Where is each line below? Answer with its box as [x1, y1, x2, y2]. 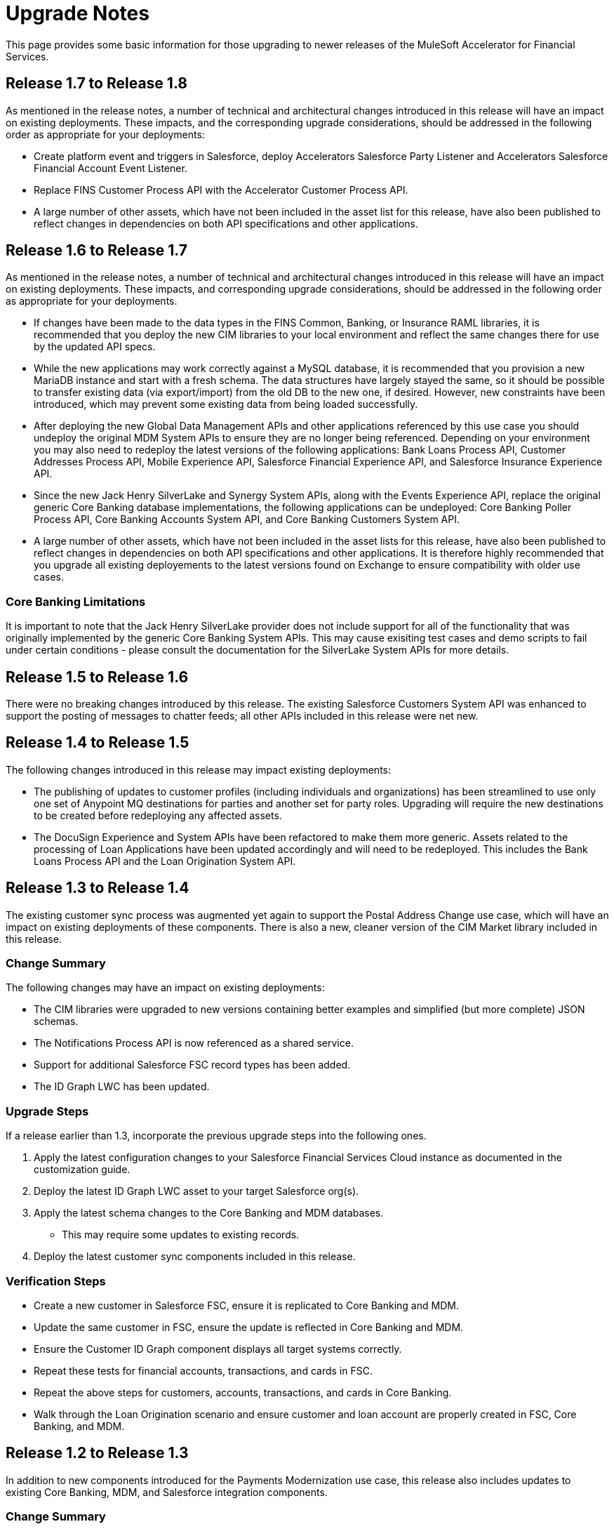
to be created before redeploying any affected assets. [34, 809, 282, 821]
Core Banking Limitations [6, 594, 146, 609]
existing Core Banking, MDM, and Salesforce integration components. [6, 1485, 328, 1498]
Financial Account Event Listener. [34, 161, 187, 174]
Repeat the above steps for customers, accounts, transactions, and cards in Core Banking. [34, 1386, 452, 1398]
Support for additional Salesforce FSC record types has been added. [34, 1059, 351, 1071]
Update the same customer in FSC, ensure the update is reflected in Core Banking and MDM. [34, 1320, 464, 1333]
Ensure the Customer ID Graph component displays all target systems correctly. [34, 1342, 402, 1355]
